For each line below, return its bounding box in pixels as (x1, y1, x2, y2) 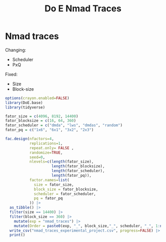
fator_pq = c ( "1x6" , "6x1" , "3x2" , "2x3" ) (5, 128, 94, 133)
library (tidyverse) (5, 104, 45, 110)
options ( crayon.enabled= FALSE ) (5, 96, 70, 101)
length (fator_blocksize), (51, 164, 105, 169)
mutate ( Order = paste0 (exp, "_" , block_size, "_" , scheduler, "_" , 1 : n (14, 223, 163, 228)
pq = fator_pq (34, 196, 63, 201)
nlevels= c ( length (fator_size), (29, 159, 94, 164)
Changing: (5, 47, 26, 53)
